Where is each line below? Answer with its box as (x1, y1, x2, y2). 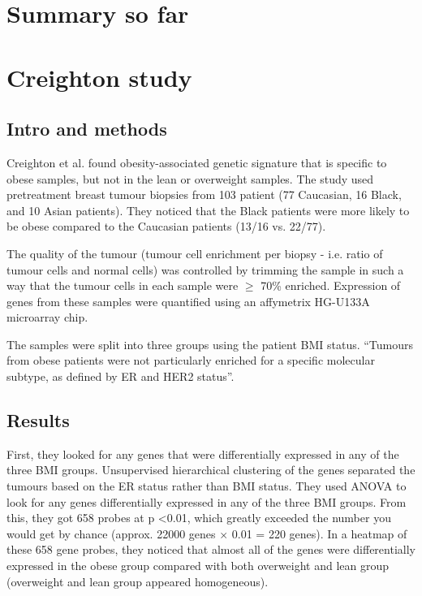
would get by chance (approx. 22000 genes (6, 525, 216, 542)
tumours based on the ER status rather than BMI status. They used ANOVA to (6, 477, 407, 495)
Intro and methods (6, 116, 167, 141)
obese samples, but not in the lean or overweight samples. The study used (6, 170, 374, 187)
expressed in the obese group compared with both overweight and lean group (6, 557, 389, 574)
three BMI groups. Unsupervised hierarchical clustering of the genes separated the (6, 461, 416, 478)
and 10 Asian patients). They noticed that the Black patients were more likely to (6, 201, 410, 218)
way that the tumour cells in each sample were (6, 277, 239, 294)
